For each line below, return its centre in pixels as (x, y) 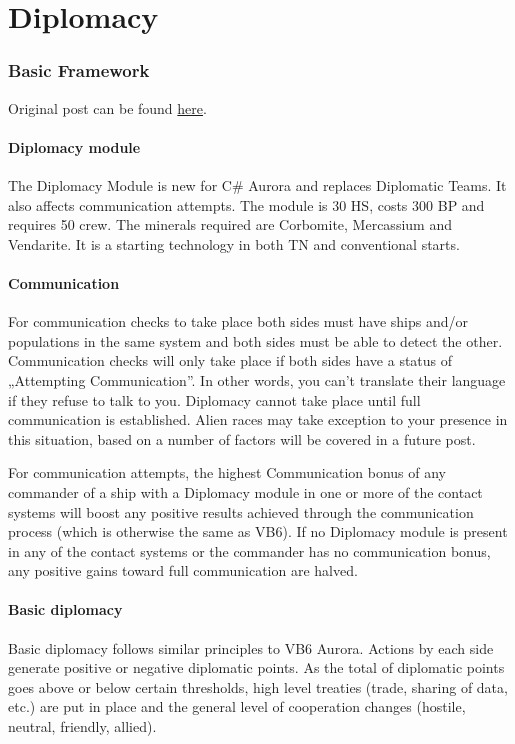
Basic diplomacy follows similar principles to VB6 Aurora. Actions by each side (251, 647)
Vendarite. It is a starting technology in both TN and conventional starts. (234, 243)
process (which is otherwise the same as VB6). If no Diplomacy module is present (258, 531)
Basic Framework (79, 70)
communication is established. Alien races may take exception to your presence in (258, 419)
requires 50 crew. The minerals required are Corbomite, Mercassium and (230, 224)
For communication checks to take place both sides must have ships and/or (238, 321)
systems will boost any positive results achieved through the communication (241, 511)
